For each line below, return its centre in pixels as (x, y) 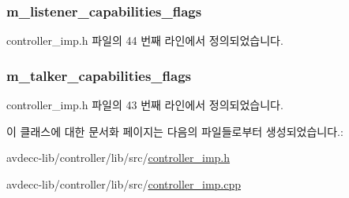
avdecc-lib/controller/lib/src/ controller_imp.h (118, 158)
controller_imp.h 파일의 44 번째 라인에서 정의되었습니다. (145, 40)
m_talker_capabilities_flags (99, 75)
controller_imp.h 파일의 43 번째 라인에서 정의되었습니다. (145, 105)
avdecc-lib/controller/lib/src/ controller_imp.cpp (124, 183)
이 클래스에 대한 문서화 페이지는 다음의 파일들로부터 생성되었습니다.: (175, 131)
